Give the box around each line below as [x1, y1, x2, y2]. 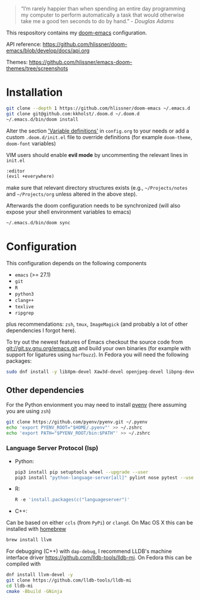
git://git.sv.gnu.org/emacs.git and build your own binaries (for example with [6, 345, 191, 352]
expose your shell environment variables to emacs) [6, 208, 132, 216]
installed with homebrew [6, 526, 67, 533]
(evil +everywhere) [6, 174, 55, 180]
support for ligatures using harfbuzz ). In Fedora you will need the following [6, 351, 189, 359]
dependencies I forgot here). [6, 327, 76, 334]
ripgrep [14, 310, 34, 316]
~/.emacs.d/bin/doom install [6, 116, 79, 122]
